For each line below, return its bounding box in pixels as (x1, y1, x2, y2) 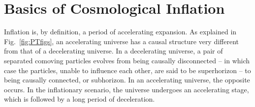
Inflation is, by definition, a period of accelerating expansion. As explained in (4, 27, 237, 37)
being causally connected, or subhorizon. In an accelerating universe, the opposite (4, 75, 250, 85)
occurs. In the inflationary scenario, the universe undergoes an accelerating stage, (4, 84, 249, 94)
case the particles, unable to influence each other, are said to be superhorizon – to (4, 65, 251, 75)
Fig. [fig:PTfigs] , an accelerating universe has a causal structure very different (4, 36, 239, 46)
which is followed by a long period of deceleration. (4, 94, 155, 104)
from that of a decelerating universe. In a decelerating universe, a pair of (4, 46, 223, 56)
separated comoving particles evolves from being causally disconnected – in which (4, 55, 250, 65)
